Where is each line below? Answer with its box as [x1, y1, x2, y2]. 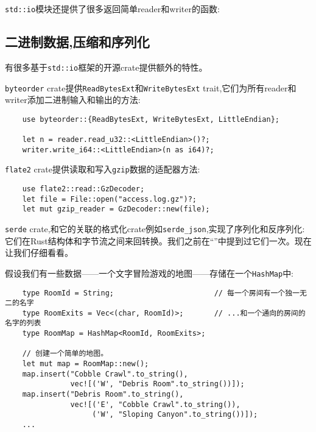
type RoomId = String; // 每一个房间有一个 [22, 288, 286, 297]
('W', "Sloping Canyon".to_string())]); [92, 410, 258, 419]
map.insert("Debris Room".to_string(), [22, 390, 184, 399]
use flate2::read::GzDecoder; [22, 185, 145, 194]
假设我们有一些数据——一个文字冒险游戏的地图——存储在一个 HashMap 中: [5, 266, 294, 279]
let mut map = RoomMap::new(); [22, 359, 149, 369]
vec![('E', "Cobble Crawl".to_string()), [70, 400, 241, 409]
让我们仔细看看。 [5, 246, 73, 259]
